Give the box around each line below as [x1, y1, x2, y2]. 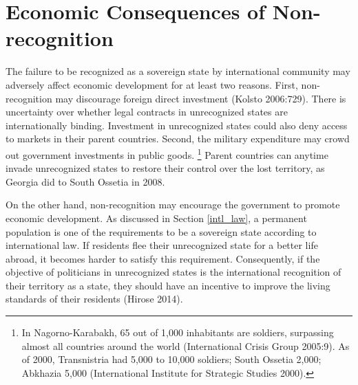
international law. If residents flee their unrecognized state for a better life [6, 238, 318, 252]
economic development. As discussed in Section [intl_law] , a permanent [6, 210, 307, 225]
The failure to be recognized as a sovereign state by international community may [6, 64, 350, 78]
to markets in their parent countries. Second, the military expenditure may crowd [6, 131, 350, 146]
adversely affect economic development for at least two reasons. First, [6, 77, 298, 91]
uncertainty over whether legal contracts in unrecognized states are [6, 104, 288, 119]
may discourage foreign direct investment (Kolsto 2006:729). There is [55, 91, 346, 105]
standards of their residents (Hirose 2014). [6, 291, 183, 306]
